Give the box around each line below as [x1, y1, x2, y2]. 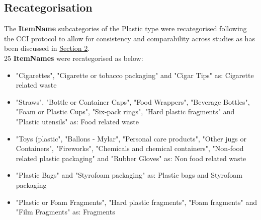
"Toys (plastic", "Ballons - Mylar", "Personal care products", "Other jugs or [16, 133, 246, 143]
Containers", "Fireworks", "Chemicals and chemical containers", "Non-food [16, 143, 244, 154]
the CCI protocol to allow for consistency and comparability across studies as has [4, 33, 255, 43]
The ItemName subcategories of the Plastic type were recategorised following [4, 23, 247, 34]
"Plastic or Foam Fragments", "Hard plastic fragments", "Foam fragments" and [16, 196, 257, 207]
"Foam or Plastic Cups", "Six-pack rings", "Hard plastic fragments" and [16, 106, 235, 117]
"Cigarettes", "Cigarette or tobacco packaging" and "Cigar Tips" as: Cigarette [16, 69, 254, 80]
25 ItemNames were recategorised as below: [4, 52, 143, 63]
